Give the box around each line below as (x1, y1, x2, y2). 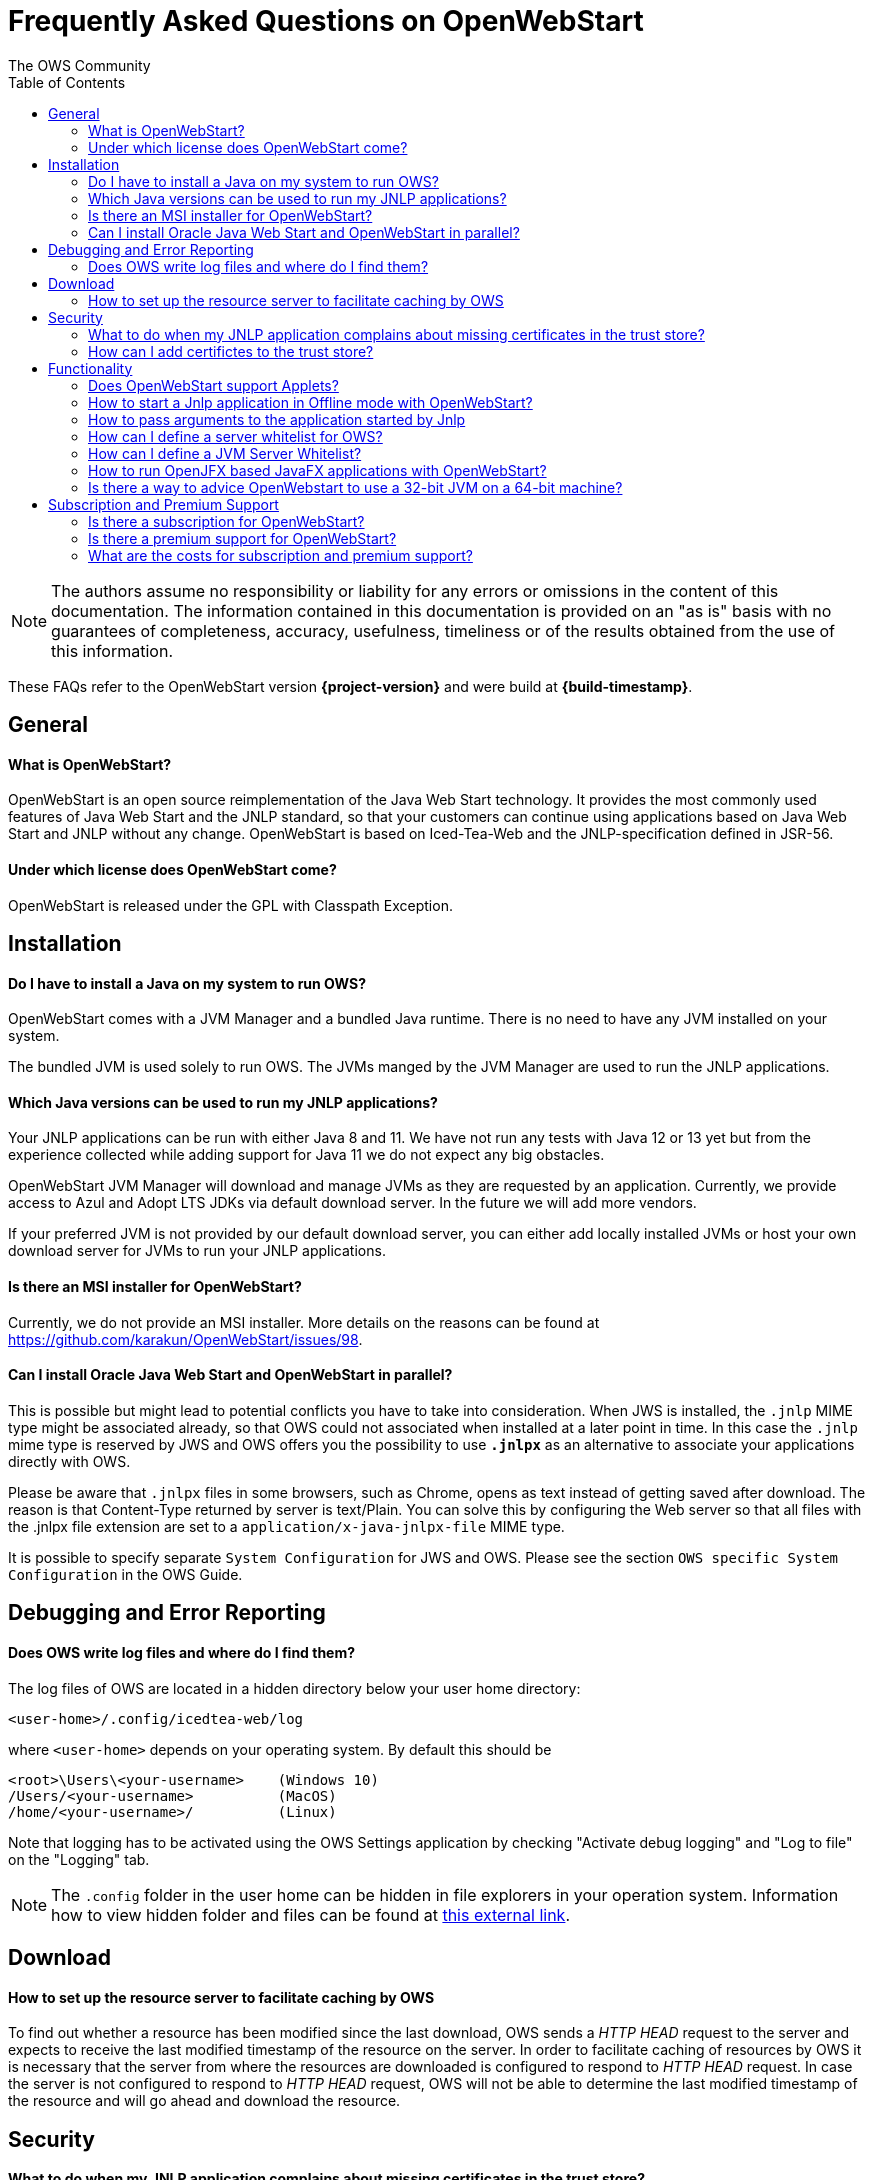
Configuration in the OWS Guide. (8, 1565, 243, 1583)
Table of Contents (8, 73, 126, 91)
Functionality (48, 359, 133, 377)
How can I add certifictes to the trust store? (88, 342, 374, 360)
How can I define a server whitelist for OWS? (88, 427, 383, 445)
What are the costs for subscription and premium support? (88, 546, 473, 564)
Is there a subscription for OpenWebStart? (88, 512, 365, 530)
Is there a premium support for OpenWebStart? (88, 529, 397, 547)
